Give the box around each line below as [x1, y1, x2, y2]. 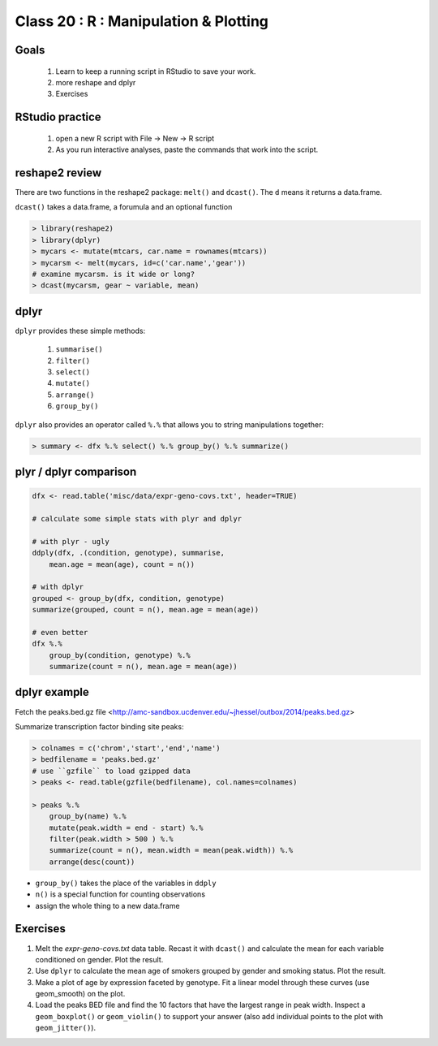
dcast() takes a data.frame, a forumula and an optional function [15, 202, 233, 212]
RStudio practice [15, 110, 101, 124]
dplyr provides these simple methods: [15, 326, 146, 335]
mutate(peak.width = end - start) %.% [49, 823, 204, 832]
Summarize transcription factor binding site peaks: [15, 721, 184, 731]
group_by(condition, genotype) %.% [49, 651, 191, 659]
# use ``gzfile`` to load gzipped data [32, 766, 191, 776]
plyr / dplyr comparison [15, 465, 137, 478]
